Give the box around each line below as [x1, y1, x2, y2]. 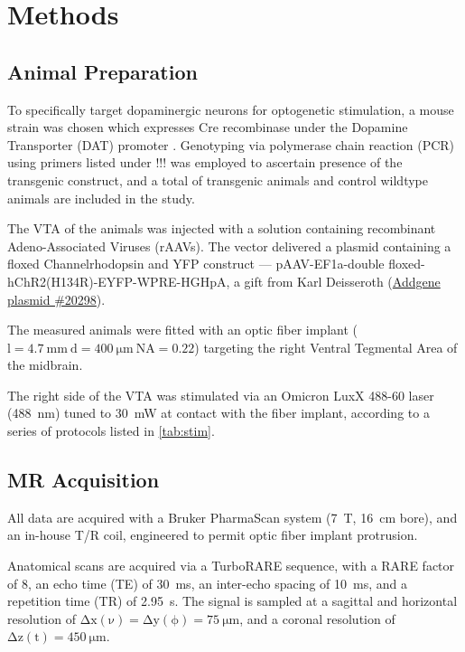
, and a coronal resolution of [239, 609, 395, 628]
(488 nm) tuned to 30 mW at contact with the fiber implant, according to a [7, 403, 430, 422]
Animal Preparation [7, 57, 198, 85]
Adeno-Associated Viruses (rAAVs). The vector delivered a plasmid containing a [7, 236, 451, 255]
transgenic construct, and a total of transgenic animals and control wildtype [7, 170, 428, 189]
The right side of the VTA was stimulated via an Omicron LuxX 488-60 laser [7, 385, 434, 404]
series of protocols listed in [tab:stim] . [7, 421, 215, 440]
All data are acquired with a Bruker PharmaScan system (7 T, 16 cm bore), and [7, 507, 458, 526]
